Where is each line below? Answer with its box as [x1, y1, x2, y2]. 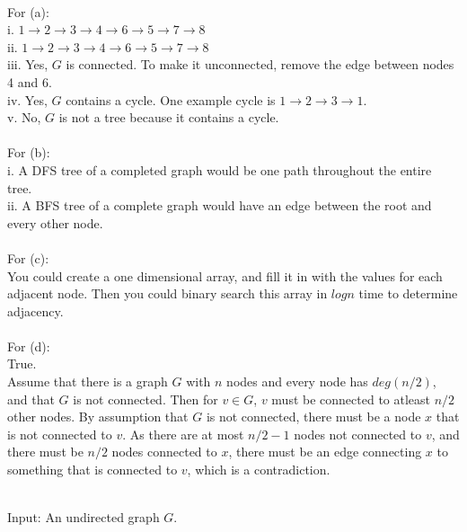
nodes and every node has [226, 372, 368, 391]
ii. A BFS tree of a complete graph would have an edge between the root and [7, 196, 432, 215]
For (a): [7, 2, 49, 21]
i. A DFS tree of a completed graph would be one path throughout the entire [7, 160, 432, 179]
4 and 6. [7, 72, 52, 91]
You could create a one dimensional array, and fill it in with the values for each [7, 266, 443, 285]
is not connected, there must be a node [206, 407, 421, 426]
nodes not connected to [294, 424, 422, 443]
